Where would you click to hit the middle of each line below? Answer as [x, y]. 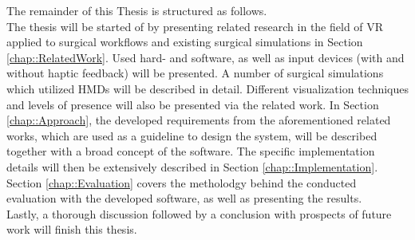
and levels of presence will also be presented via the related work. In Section [193, 104]
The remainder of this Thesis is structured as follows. [137, 10]
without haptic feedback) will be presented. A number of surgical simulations [195, 73]
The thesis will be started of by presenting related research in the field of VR [195, 26]
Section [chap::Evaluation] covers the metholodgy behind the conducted [182, 182]
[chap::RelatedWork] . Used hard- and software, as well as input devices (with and [206, 57]
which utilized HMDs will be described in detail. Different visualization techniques [208, 88]
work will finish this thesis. [72, 229]
